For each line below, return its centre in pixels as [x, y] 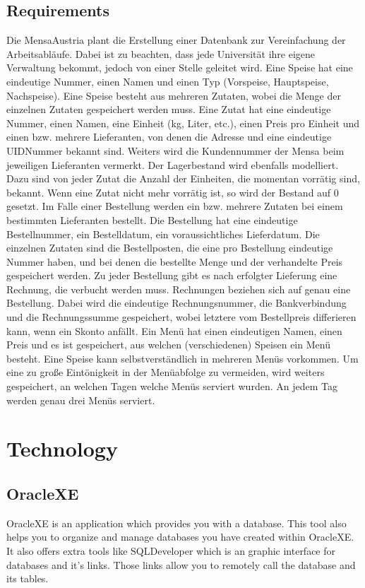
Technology [62, 448]
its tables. [28, 578]
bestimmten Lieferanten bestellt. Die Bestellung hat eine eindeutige [152, 219]
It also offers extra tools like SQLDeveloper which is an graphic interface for [171, 551]
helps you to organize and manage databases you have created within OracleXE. [180, 537]
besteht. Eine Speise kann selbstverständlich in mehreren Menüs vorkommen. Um [182, 358]
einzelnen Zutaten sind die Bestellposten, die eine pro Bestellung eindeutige [170, 248]
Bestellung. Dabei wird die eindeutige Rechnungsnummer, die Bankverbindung [176, 303]
